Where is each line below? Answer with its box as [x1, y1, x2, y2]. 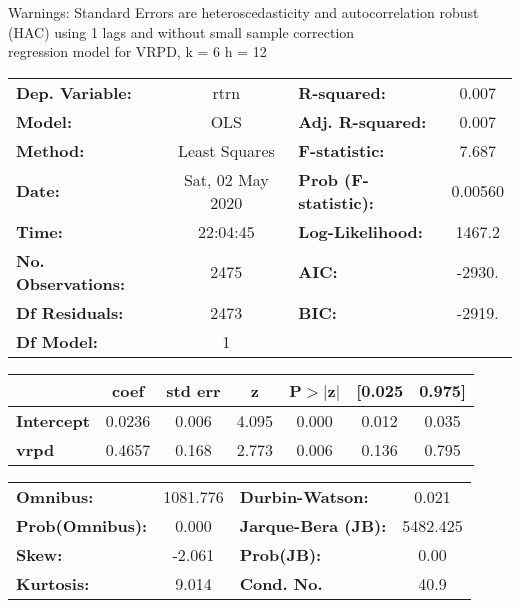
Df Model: [16, 329, 98, 353]
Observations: [16, 271, 126, 295]
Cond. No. [239, 571, 323, 595]
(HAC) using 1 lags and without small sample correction [8, 21, 355, 42]
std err [166, 378, 221, 402]
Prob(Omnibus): [16, 513, 148, 537]
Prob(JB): [239, 542, 322, 566]
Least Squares [177, 138, 275, 162]
